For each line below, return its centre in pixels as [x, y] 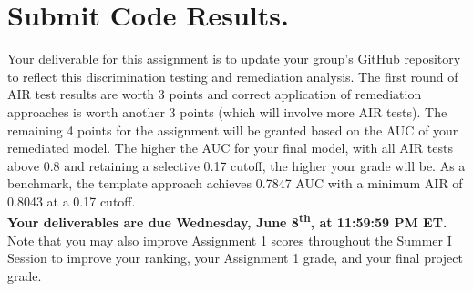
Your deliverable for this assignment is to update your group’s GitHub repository [234, 59]
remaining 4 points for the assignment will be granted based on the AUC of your [233, 130]
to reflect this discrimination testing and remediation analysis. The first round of [233, 76]
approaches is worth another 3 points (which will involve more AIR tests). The [227, 111]
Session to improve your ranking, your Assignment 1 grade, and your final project [235, 258]
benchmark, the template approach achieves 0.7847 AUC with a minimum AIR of [235, 183]
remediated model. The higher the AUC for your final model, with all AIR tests [230, 148]
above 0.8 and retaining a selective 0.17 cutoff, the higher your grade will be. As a [236, 165]
